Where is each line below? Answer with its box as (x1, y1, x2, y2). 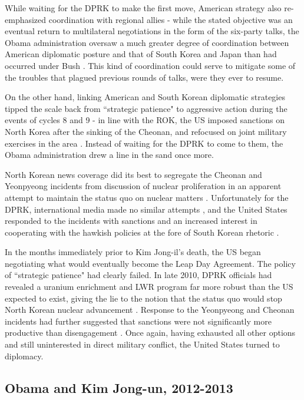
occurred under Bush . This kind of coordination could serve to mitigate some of (5, 59, 296, 71)
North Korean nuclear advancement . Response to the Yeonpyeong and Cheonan (5, 303, 295, 316)
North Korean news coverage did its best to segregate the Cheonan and (5, 168, 262, 180)
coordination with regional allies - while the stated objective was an (48, 13, 293, 25)
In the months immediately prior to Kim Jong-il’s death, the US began (5, 246, 261, 258)
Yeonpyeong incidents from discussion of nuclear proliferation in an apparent (5, 180, 282, 192)
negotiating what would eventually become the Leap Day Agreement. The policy (5, 257, 296, 269)
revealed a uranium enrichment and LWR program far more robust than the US (5, 280, 293, 293)
